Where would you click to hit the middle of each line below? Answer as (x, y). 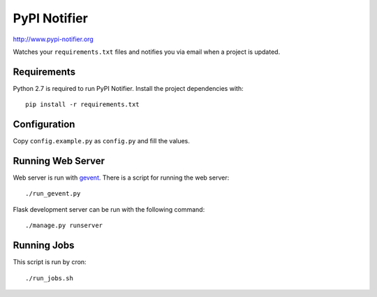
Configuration (44, 125)
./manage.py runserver (64, 226)
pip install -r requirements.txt (82, 104)
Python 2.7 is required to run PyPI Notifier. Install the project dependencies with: (128, 88)
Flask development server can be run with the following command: (109, 209)
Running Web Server (59, 161)
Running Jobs (44, 246)
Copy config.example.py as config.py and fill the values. (101, 141)
